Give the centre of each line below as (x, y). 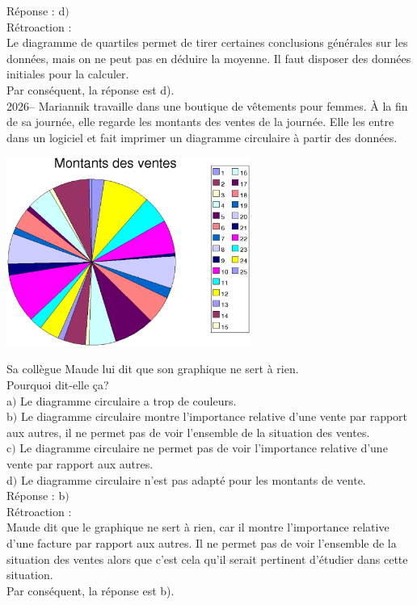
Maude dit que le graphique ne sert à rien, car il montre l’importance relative (198, 527)
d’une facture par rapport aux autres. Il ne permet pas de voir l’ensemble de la (202, 542)
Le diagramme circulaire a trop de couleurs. (128, 400)
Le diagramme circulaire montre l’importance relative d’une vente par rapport (214, 416)
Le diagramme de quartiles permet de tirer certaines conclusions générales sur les (207, 42)
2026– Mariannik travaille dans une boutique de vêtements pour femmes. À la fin (207, 105)
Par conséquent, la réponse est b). (91, 590)
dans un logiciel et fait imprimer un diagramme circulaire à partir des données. (202, 137)
